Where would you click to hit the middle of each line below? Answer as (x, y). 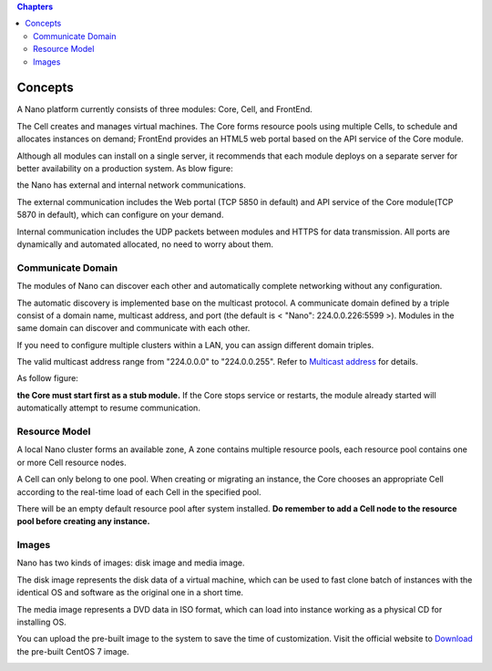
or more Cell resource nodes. (72, 462)
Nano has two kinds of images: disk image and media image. (131, 563)
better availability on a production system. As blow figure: (125, 169)
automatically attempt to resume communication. (108, 408)
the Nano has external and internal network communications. (131, 185)
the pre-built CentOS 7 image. (73, 651)
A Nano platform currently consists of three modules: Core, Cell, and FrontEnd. (165, 109)
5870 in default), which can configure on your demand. (120, 215)
